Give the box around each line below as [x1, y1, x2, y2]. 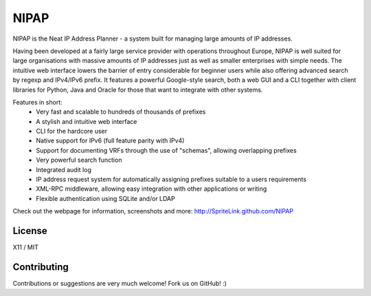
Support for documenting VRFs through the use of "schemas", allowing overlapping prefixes [36, 146, 297, 154]
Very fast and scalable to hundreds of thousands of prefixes [36, 107, 206, 116]
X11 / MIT [12, 243, 39, 251]
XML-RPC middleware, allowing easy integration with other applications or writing [36, 184, 267, 193]
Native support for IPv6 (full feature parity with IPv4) [36, 136, 185, 145]
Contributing [12, 261, 69, 273]
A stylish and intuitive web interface [36, 117, 137, 125]
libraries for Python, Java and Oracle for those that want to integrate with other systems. [12, 85, 263, 94]
